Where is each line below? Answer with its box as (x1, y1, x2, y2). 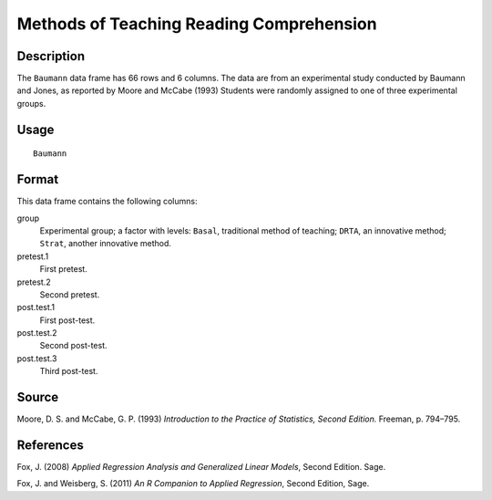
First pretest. (39, 264, 88, 275)
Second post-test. (39, 340, 108, 351)
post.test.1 (16, 302, 56, 313)
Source (16, 390, 59, 405)
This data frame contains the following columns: (16, 196, 198, 207)
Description (16, 48, 86, 64)
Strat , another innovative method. (39, 238, 172, 249)
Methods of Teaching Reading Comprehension (16, 14, 377, 34)
